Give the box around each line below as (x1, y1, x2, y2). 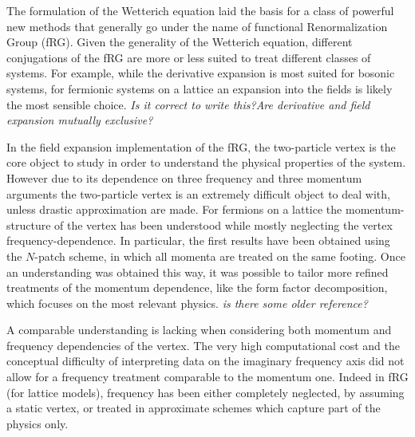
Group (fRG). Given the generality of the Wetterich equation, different (6, 33, 353, 50)
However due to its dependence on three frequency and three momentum (6, 169, 362, 186)
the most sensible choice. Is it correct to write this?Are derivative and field (6, 96, 370, 112)
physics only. (6, 415, 69, 431)
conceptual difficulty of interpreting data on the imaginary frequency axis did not (6, 352, 405, 369)
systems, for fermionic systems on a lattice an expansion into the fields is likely (6, 80, 393, 96)
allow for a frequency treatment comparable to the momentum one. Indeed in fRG (6, 368, 409, 385)
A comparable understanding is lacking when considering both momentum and (6, 321, 392, 338)
